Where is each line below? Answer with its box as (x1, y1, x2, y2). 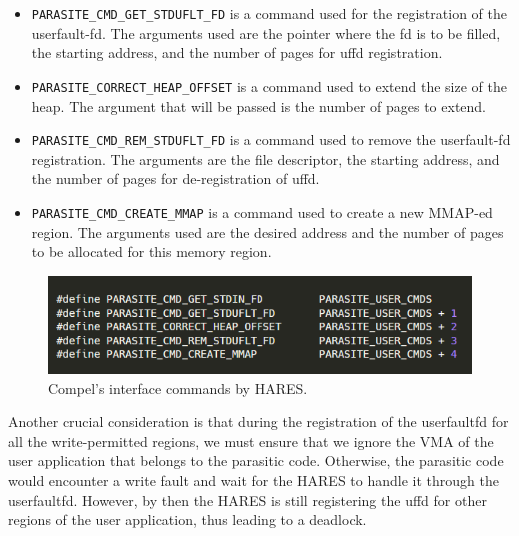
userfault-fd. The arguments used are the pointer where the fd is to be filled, (31, 22, 501, 43)
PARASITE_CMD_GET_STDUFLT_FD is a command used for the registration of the (31, 3, 507, 23)
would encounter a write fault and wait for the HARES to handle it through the (8, 469, 499, 490)
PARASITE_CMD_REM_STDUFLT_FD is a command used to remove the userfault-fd (31, 129, 511, 150)
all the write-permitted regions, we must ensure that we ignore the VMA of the (8, 430, 494, 451)
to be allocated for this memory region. (31, 241, 272, 262)
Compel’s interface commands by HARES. (48, 377, 308, 398)
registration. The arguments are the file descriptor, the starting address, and (31, 148, 500, 169)
